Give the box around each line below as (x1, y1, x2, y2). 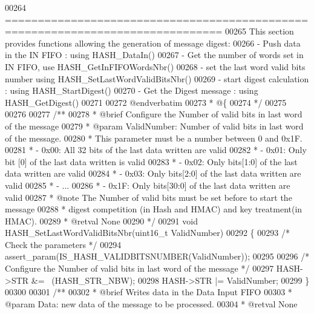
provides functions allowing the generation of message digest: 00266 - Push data (5, 36, 301, 49)
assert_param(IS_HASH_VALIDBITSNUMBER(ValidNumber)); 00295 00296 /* (5, 250, 310, 263)
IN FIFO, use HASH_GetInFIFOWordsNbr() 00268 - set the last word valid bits (5, 60, 306, 73)
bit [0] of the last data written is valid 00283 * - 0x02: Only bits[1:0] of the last (5, 155, 298, 168)
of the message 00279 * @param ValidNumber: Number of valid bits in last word (5, 119, 304, 132)
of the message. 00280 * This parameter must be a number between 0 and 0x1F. (5, 131, 303, 144)
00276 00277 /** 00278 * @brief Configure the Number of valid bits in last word (5, 108, 303, 120)
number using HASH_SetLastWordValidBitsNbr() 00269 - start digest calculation (5, 72, 309, 85)
